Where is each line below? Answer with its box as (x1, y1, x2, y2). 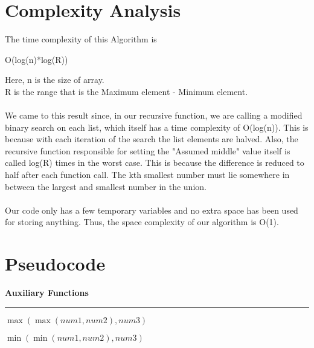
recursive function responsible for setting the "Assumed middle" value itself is (5, 144, 290, 157)
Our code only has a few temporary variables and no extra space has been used (5, 203, 298, 216)
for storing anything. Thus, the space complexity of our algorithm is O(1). (5, 215, 279, 228)
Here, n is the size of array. (5, 73, 104, 86)
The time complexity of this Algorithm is (5, 33, 157, 45)
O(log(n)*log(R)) (5, 53, 68, 65)
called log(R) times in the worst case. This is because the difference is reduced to (5, 156, 304, 169)
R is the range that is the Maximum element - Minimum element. (5, 85, 248, 97)
